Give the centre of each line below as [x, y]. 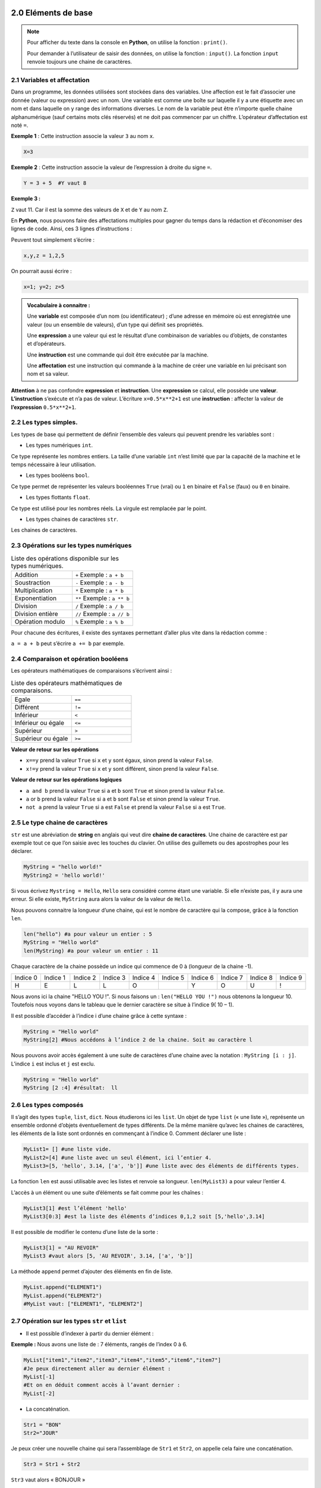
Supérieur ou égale [41, 739]
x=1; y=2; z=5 [44, 287]
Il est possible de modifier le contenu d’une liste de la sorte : [85, 1231]
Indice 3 [114, 978]
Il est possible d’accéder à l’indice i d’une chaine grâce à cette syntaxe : [99, 1015]
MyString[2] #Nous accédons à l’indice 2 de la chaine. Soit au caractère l [138, 1040]
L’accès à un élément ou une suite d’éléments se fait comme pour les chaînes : [107, 1192]
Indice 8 [261, 978]
